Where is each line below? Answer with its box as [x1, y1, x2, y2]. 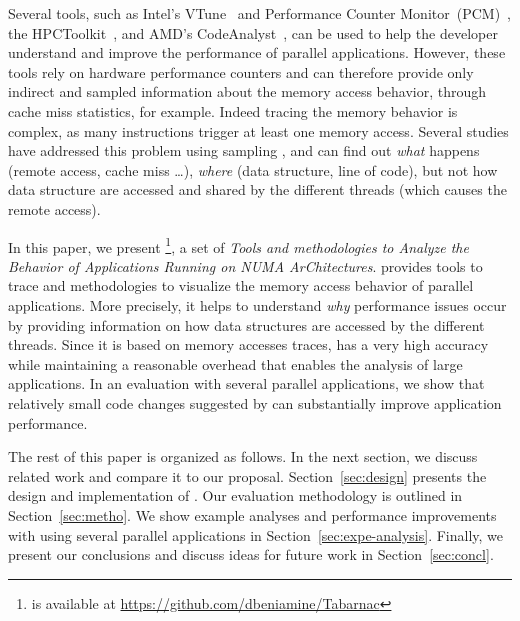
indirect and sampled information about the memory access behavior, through [8, 81, 487, 102]
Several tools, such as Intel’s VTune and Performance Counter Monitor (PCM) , [8, 3, 511, 23]
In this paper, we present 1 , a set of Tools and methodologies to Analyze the [8, 233, 469, 257]
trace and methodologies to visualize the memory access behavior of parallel [8, 275, 474, 296]
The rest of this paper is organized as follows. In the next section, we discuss [8, 446, 478, 467]
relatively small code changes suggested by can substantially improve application [8, 392, 502, 413]
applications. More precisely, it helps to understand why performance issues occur [8, 294, 507, 315]
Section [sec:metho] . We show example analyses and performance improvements [8, 504, 497, 525]
